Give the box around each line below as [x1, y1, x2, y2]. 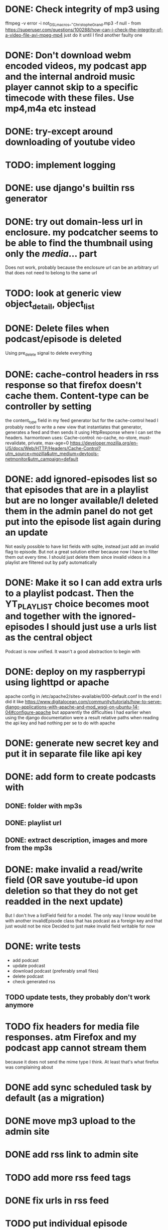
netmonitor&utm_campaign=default [5, 455, 79, 462]
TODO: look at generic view [5, 287, 122, 299]
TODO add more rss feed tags [5, 1172, 131, 1183]
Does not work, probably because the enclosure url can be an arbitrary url [5, 264, 159, 270]
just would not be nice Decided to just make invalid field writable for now [5, 923, 155, 929]
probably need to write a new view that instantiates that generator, [5, 424, 142, 430]
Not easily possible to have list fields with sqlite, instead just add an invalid [5, 543, 159, 549]
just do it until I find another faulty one [63, 32, 143, 38]
